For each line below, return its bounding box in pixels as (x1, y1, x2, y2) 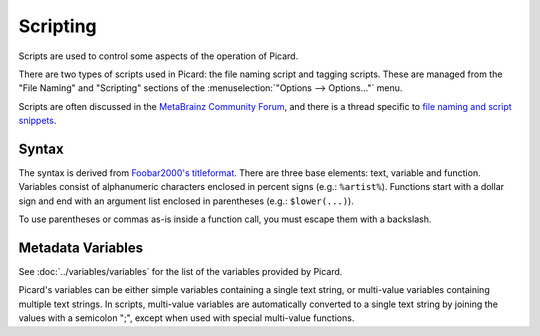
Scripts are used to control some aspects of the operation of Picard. (18, 50, 299, 62)
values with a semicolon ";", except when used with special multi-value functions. (18, 312, 355, 324)
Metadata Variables (18, 240, 144, 256)
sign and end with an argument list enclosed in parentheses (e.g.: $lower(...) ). (18, 195, 354, 207)
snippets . (18, 115, 57, 127)
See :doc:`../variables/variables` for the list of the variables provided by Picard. (18, 266, 343, 278)
